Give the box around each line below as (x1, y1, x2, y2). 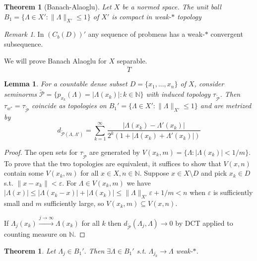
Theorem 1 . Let (4, 245, 56, 256)
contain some (4, 168, 44, 178)
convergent (210, 29, 243, 39)
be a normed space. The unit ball (122, 1, 221, 11)
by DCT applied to (175, 217, 233, 228)
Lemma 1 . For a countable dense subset (4, 78, 128, 89)
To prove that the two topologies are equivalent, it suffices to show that (4, 158, 221, 168)
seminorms (4, 89, 37, 99)
